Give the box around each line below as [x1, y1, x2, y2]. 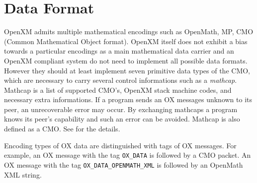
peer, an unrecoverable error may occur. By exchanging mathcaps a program [4, 104, 238, 114]
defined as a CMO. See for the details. [4, 123, 120, 134]
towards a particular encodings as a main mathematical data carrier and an [4, 46, 234, 56]
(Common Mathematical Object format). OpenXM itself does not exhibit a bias [4, 36, 248, 46]
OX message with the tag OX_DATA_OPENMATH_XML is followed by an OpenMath [4, 159, 243, 170]
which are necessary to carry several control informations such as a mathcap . [4, 75, 237, 85]
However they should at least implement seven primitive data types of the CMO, [4, 65, 251, 75]
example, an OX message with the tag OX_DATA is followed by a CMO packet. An [4, 150, 251, 160]
